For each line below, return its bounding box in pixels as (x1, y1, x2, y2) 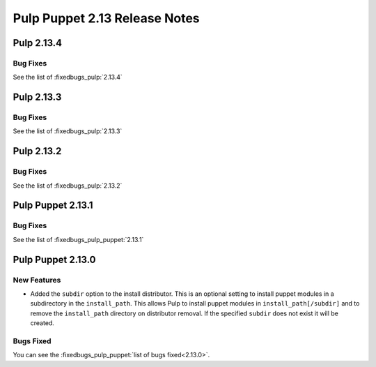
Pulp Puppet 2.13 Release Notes (13, 10, 200, 26)
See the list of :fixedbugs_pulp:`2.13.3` (13, 127, 123, 135)
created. (30, 319, 55, 327)
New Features (13, 275, 61, 285)
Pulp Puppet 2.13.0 (13, 253, 96, 265)
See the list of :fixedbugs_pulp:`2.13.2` (13, 181, 123, 190)
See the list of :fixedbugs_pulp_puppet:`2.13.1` (13, 235, 144, 244)
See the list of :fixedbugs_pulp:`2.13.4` (13, 73, 123, 82)
